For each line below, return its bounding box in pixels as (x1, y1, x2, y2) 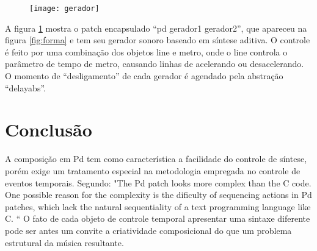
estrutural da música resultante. (5, 236, 124, 249)
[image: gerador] (29, 4, 100, 13)
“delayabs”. (5, 81, 46, 94)
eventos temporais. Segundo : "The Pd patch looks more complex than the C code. (5, 176, 312, 189)
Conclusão (5, 117, 92, 142)
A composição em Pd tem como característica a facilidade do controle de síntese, (5, 152, 307, 165)
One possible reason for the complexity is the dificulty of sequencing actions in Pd (5, 188, 312, 201)
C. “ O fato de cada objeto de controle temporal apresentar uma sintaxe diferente (5, 212, 310, 225)
